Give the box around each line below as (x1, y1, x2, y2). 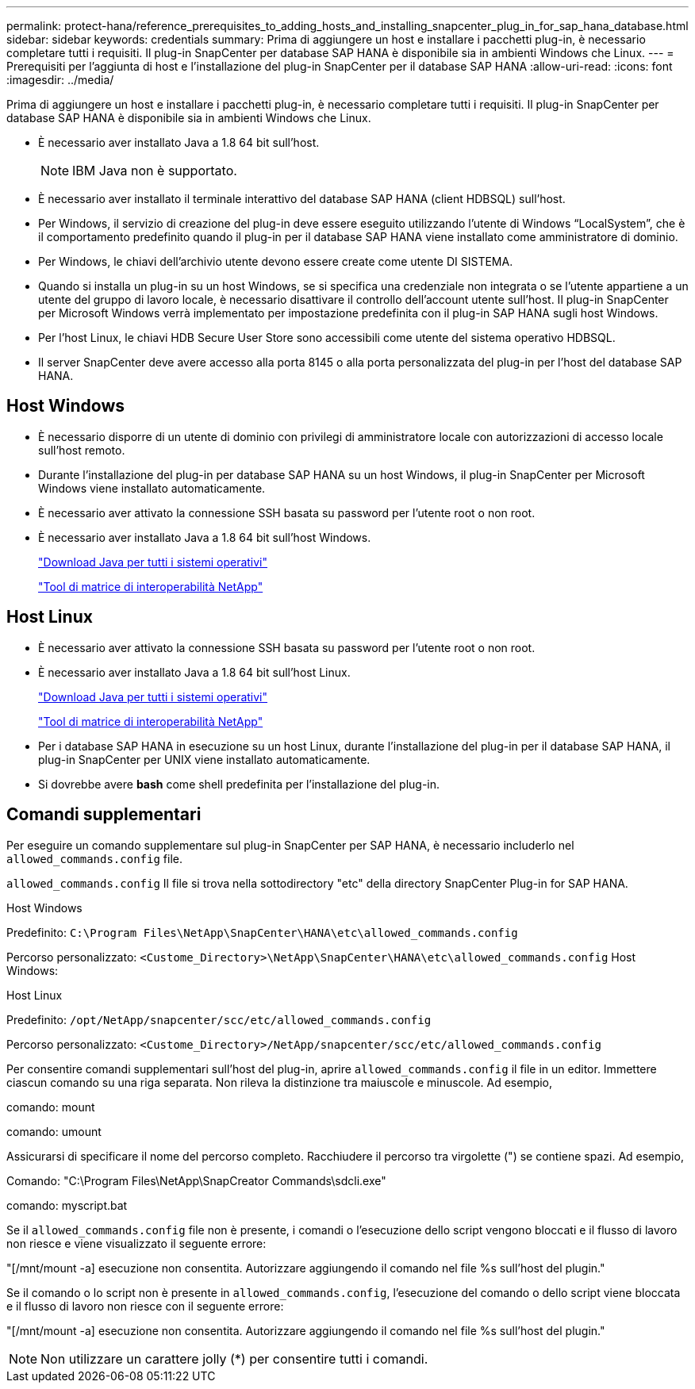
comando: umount (6, 1124, 102, 1138)
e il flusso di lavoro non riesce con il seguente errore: (6, 1299, 284, 1313)
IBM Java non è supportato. (72, 163, 237, 178)
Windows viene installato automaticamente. (38, 481, 266, 495)
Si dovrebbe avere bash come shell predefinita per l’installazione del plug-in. (38, 777, 440, 791)
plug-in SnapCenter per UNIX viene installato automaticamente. (38, 752, 371, 766)
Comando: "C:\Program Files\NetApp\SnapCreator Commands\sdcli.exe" (6, 1173, 386, 1188)
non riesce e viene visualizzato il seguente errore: (6, 1236, 267, 1250)
